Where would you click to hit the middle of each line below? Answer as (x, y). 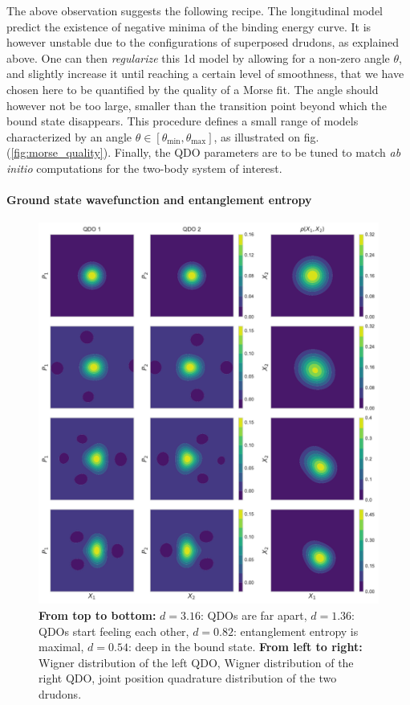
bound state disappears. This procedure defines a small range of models (183, 121)
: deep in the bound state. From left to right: (245, 647)
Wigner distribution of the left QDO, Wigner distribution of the (196, 662)
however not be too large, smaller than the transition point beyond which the (197, 105)
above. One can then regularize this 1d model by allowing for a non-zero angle (198, 57)
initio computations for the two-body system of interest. (144, 168)
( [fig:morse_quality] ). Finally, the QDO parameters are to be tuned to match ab (204, 152)
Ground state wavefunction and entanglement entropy (159, 200)
